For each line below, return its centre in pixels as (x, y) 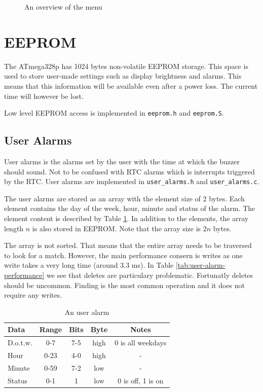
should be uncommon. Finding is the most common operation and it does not (125, 285)
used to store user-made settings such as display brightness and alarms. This (123, 76)
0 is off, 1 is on (141, 380)
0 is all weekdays (141, 343)
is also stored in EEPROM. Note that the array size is (117, 228)
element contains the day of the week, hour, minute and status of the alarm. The (130, 208)
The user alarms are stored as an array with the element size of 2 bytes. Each (124, 198)
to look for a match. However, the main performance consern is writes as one (123, 255)
